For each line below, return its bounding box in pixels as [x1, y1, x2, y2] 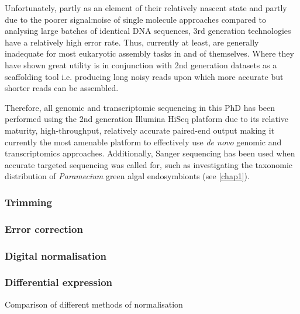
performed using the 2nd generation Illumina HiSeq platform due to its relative [5, 113, 288, 125]
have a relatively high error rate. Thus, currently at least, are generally [5, 36, 259, 48]
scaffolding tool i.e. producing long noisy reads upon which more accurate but [5, 70, 284, 82]
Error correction [5, 221, 83, 236]
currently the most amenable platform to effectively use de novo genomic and [5, 135, 282, 148]
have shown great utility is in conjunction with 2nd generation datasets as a [5, 58, 277, 71]
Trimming [5, 194, 52, 209]
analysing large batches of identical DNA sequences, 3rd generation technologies [5, 25, 291, 37]
